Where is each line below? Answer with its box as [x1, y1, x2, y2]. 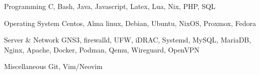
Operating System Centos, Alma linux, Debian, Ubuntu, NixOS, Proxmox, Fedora [4, 17, 256, 28]
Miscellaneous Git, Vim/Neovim [4, 61, 103, 71]
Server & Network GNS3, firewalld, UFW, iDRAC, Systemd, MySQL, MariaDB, [4, 34, 251, 45]
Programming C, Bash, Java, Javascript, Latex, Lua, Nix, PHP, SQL [4, 1, 216, 11]
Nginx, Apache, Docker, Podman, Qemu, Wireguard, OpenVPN [4, 44, 200, 54]
